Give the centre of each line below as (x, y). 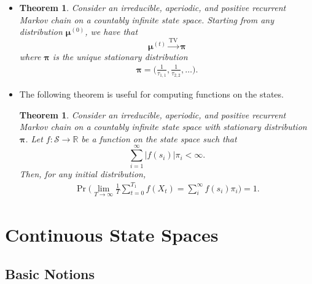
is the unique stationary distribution (120, 56)
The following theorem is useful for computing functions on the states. (151, 94)
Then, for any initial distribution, (83, 174)
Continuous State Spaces (112, 234)
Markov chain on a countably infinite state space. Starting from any (146, 19)
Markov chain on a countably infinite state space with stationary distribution (163, 127)
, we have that (111, 32)
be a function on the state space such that (159, 138)
